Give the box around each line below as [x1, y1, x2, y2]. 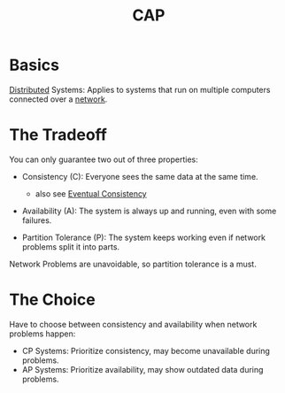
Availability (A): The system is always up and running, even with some [21, 205, 277, 216]
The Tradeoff [9, 125, 108, 145]
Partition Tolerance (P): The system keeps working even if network [21, 232, 266, 243]
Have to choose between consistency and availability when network [9, 319, 258, 329]
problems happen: [9, 328, 76, 339]
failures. [21, 214, 52, 226]
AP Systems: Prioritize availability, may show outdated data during [21, 364, 264, 374]
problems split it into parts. [21, 241, 120, 252]
